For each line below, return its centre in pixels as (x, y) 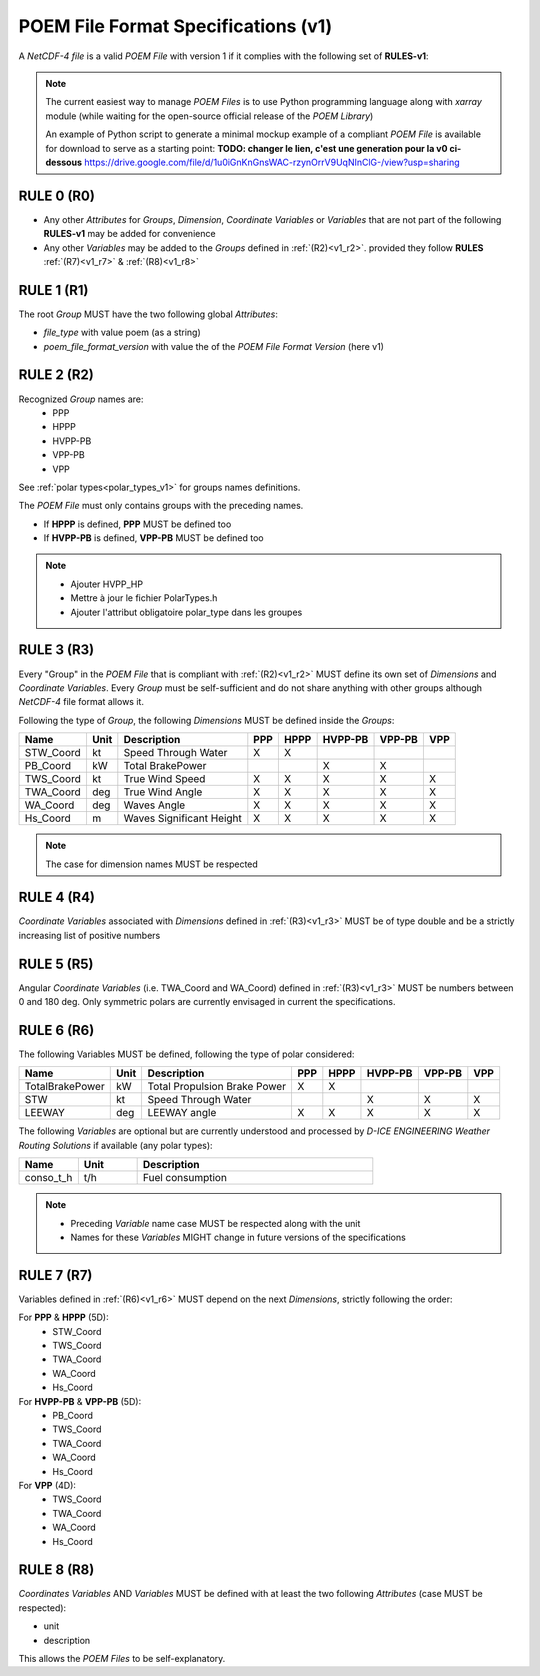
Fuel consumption (184, 1178)
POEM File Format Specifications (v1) (175, 26)
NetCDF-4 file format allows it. (81, 702)
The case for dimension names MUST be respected (152, 864)
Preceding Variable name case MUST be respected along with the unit (215, 1223)
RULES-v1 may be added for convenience (129, 234)
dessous (63, 162)
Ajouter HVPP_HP (107, 584)
